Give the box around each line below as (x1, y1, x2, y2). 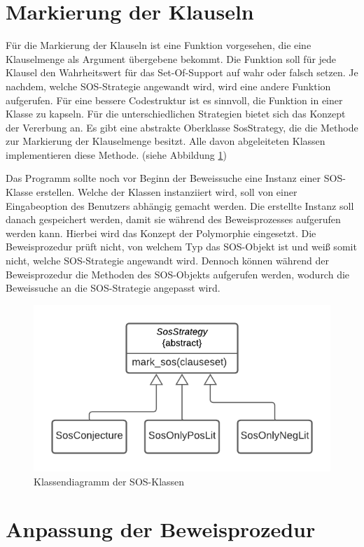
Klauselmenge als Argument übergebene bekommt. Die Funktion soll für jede (6, 51, 337, 66)
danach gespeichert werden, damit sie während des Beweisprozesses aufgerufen (6, 212, 341, 227)
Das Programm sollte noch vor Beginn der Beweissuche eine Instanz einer (6, 171, 321, 185)
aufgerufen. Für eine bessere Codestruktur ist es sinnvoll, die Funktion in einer (6, 92, 343, 107)
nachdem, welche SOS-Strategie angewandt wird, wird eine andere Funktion (6, 78, 331, 93)
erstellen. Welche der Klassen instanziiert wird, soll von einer (36, 185, 297, 199)
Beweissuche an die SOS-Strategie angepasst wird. (6, 280, 220, 295)
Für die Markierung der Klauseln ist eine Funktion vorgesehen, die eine (6, 38, 311, 52)
